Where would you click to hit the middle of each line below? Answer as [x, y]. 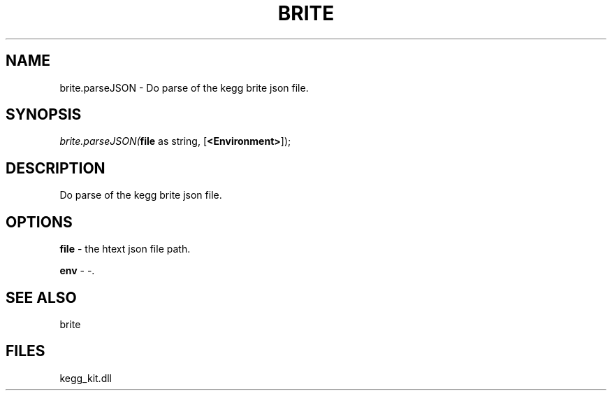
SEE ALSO [41, 297]
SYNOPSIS [44, 115]
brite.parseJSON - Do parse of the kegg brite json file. [184, 87]
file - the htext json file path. [125, 249]
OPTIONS [39, 222]
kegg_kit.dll [86, 378]
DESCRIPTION [56, 168]
